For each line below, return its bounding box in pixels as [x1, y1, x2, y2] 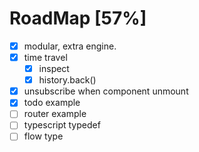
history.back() [38, 74, 97, 86]
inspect [38, 63, 70, 75]
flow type [23, 130, 64, 142]
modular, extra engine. [23, 40, 117, 52]
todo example [23, 97, 81, 109]
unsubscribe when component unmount [23, 85, 189, 97]
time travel [23, 52, 68, 63]
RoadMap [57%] [9, 7, 147, 30]
